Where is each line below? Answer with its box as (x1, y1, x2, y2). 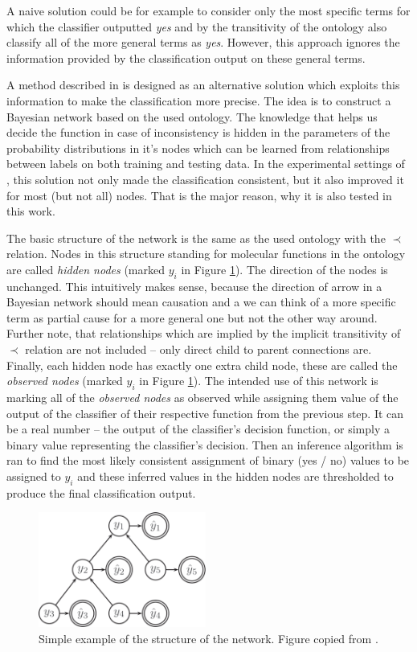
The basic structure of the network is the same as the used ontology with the (6, 229, 386, 246)
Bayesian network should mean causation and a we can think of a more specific (6, 293, 396, 310)
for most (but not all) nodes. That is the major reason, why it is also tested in (6, 187, 392, 203)
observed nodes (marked (6, 372, 123, 389)
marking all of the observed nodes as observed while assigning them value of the (6, 389, 399, 406)
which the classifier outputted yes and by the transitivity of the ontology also (6, 18, 387, 35)
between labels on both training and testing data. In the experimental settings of (6, 155, 405, 172)
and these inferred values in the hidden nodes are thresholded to (77, 468, 394, 485)
